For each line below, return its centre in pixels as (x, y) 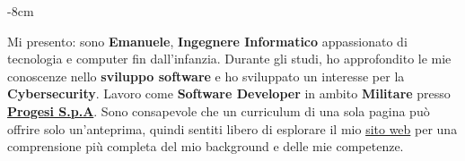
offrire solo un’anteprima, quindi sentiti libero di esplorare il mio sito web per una (232, 128)
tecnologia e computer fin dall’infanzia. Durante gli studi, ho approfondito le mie (229, 59)
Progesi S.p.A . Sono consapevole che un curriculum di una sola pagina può (219, 110)
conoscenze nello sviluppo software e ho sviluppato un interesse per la (206, 76)
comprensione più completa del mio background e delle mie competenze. (206, 146)
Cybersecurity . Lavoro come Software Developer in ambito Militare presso (229, 93)
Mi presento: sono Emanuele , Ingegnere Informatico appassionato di (207, 41)
